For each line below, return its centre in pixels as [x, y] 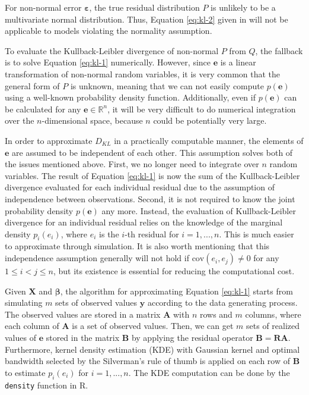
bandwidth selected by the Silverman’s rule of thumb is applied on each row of [148, 361]
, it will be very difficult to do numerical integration [202, 109]
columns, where [273, 314]
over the [20, 120]
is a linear [238, 62]
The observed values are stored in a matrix [83, 314]
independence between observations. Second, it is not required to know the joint [150, 198]
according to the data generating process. [222, 302]
